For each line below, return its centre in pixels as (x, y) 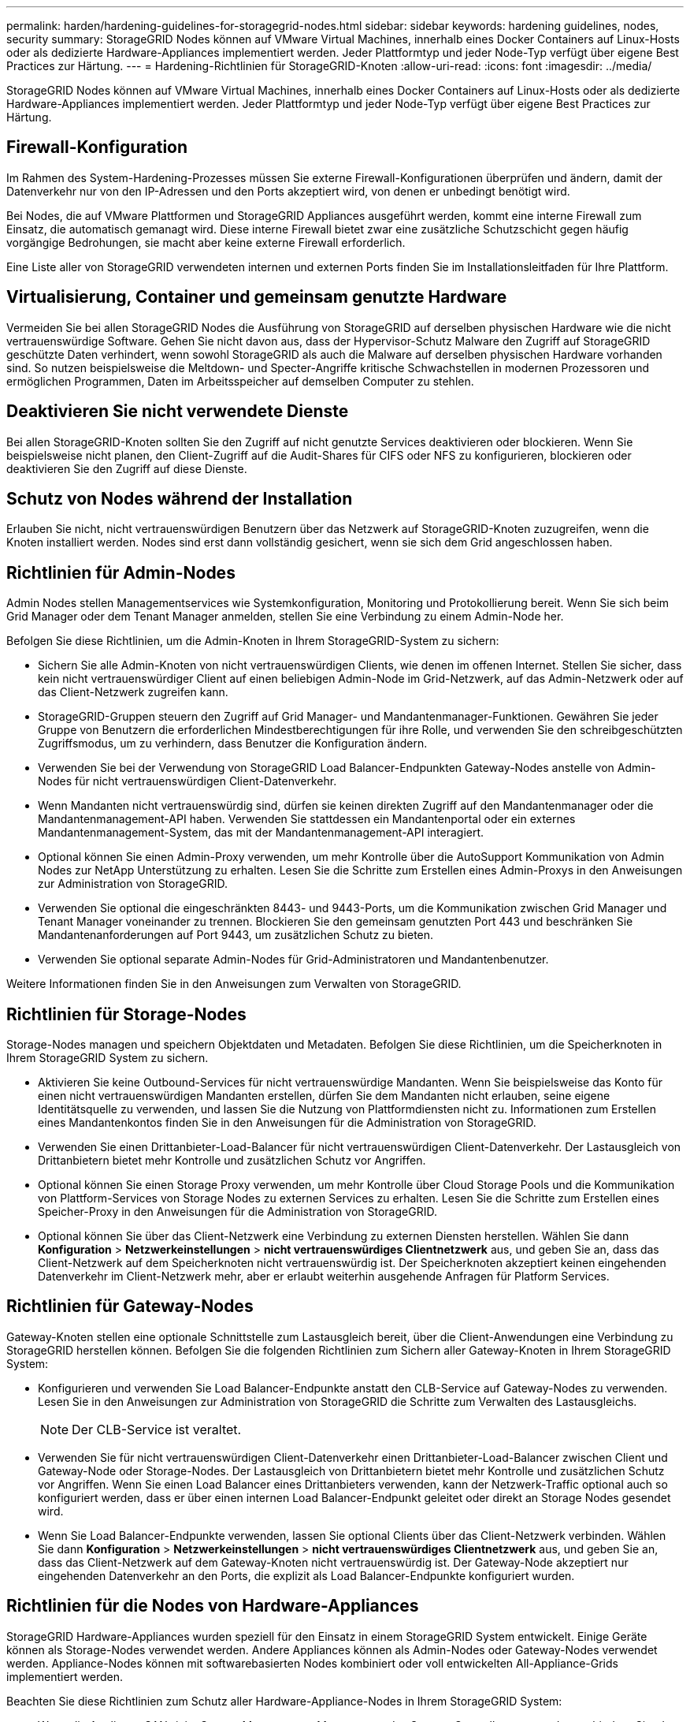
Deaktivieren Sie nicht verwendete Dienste (178, 412)
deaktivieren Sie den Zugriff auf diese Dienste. (127, 468)
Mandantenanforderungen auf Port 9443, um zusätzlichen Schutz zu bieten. (236, 935)
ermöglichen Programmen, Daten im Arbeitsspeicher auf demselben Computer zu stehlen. (240, 381)
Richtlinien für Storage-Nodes (126, 1014)
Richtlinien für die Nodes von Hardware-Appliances (213, 1606)
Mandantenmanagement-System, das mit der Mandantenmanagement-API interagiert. (261, 833)
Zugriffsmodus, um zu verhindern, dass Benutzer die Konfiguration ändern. (233, 744)
